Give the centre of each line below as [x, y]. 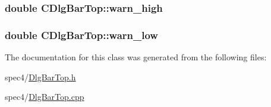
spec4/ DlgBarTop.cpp [45, 97]
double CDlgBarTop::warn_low [81, 35]
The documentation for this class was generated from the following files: [136, 57]
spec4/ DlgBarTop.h [40, 77]
